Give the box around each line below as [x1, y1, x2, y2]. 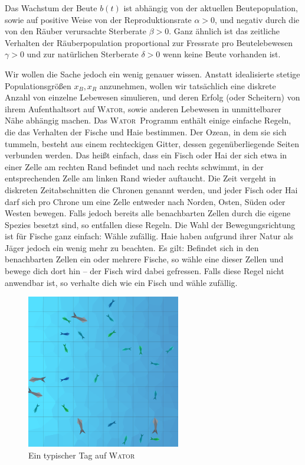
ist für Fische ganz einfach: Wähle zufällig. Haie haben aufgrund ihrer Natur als [5, 230, 294, 242]
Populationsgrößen [5, 79, 71, 92]
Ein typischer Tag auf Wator [28, 448, 135, 461]
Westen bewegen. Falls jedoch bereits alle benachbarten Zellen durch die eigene [5, 207, 291, 219]
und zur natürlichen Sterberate [27, 48, 139, 60]
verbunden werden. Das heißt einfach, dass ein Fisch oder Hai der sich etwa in [5, 149, 287, 161]
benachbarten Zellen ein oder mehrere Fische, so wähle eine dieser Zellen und [5, 253, 284, 265]
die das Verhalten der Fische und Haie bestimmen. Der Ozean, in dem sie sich [5, 125, 287, 138]
